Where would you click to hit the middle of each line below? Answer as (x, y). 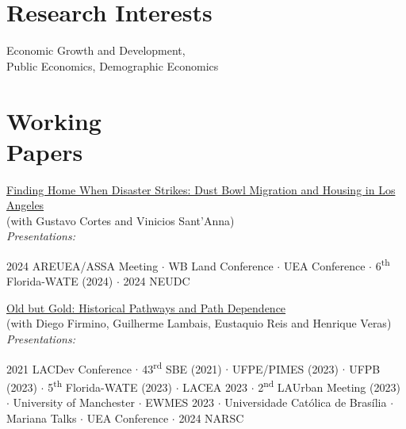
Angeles (25, 205)
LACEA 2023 (215, 387)
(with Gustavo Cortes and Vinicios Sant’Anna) (121, 220)
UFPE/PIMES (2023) (285, 368)
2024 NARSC (211, 418)
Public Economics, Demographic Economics (113, 65)
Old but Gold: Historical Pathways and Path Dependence (146, 307)
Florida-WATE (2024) (60, 281)
